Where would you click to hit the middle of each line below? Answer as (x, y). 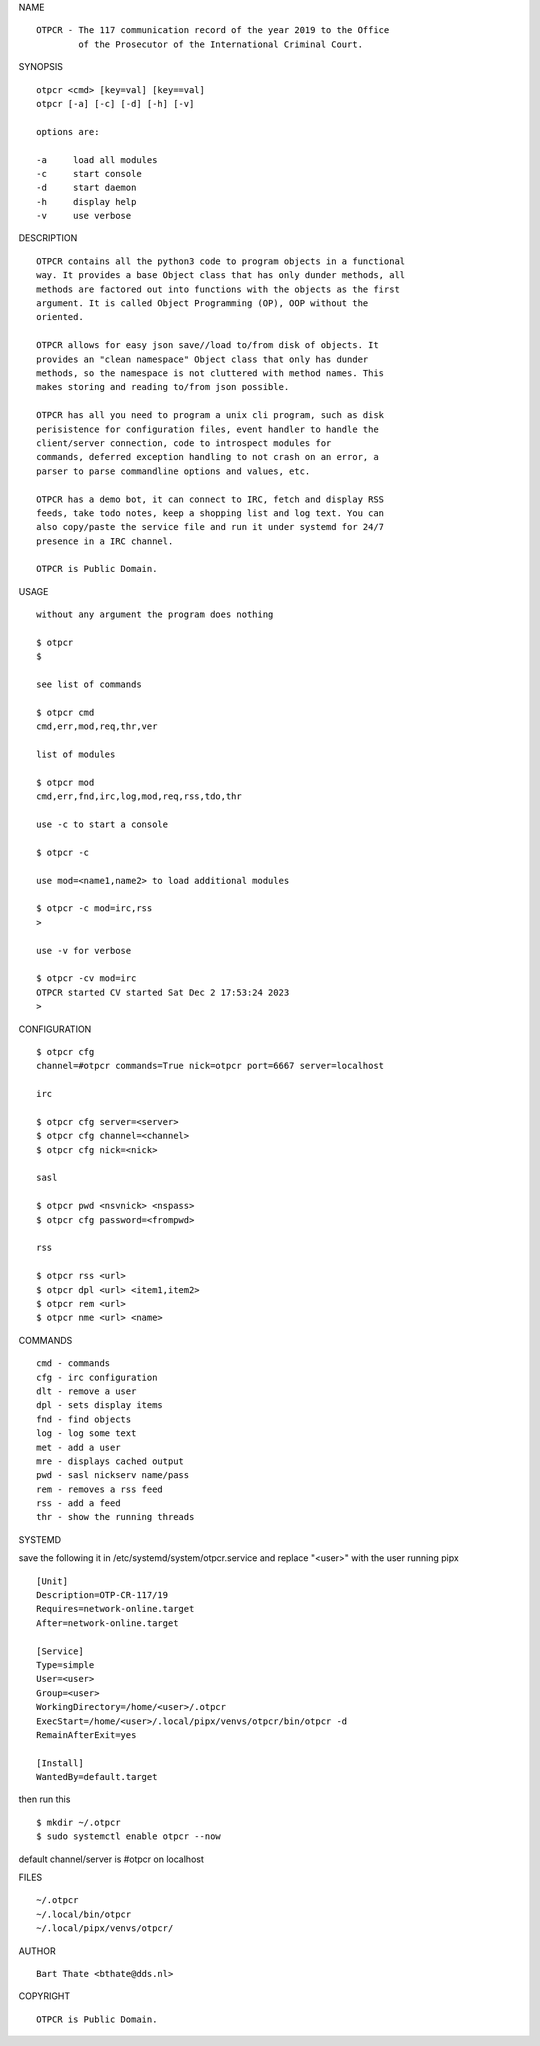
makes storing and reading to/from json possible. (163, 387)
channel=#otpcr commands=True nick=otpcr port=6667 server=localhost (210, 1066)
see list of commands (89, 684)
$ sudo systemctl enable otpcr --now (129, 1836)
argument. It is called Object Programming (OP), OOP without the (202, 303)
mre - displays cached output (110, 1461)
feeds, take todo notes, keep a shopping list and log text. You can (210, 513)
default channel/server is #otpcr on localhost (111, 1859)
